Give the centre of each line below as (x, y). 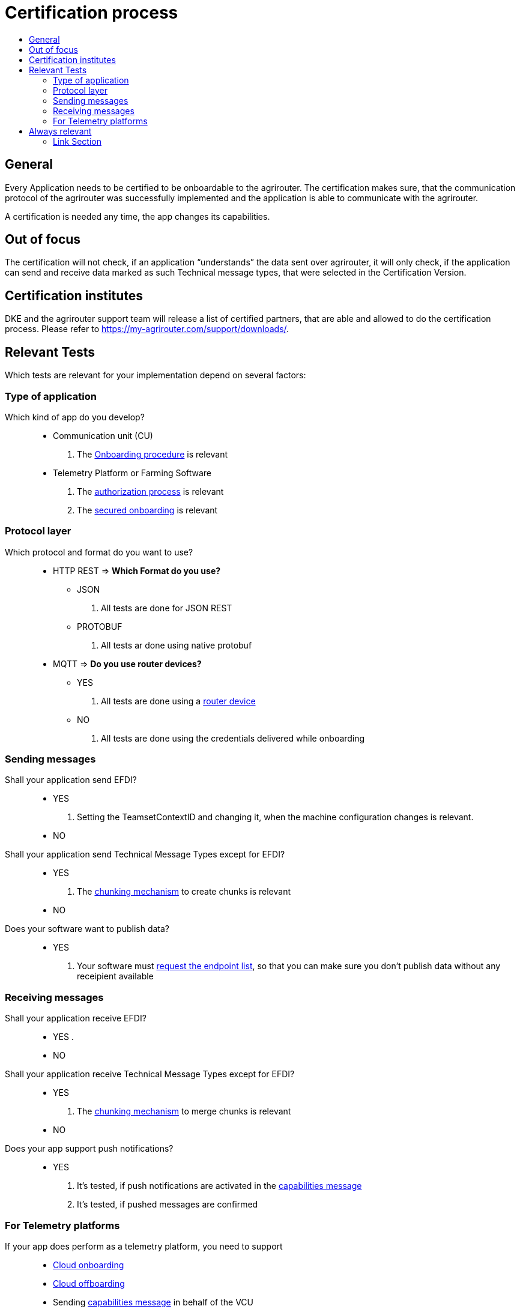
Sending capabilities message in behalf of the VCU (153, 1302)
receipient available (115, 976)
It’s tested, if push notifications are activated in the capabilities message (219, 1186)
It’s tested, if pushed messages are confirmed (168, 1205)
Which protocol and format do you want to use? (99, 552)
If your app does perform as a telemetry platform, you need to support (144, 1246)
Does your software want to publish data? (87, 929)
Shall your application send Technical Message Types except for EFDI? (145, 854)
